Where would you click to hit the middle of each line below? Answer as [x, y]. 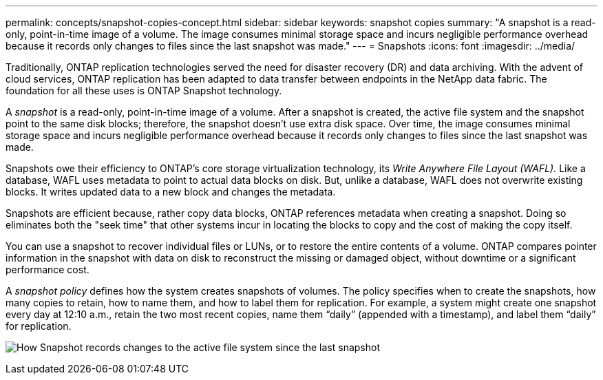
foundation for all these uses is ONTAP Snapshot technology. [144, 91]
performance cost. [47, 270]
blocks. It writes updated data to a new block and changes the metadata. [171, 192]
